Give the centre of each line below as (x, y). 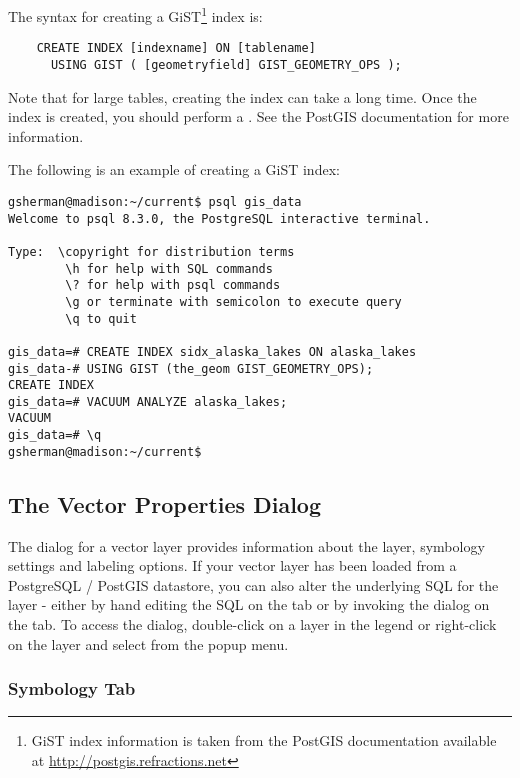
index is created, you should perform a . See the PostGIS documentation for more (258, 116)
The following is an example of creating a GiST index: (174, 169)
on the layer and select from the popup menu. (148, 643)
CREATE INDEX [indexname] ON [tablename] (176, 48)
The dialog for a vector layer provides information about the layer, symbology (246, 545)
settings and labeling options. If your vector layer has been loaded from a (232, 565)
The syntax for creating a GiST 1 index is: (135, 14)
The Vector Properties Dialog (165, 503)
